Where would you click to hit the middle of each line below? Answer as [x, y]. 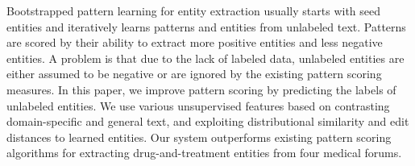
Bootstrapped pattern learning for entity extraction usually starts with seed [194, 10]
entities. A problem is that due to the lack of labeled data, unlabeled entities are [205, 58]
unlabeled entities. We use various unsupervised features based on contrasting [198, 105]
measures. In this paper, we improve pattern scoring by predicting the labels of [201, 89]
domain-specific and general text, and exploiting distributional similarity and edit [208, 121]
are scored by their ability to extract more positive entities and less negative [195, 42]
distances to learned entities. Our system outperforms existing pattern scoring [199, 137]
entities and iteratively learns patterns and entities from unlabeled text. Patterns [206, 26]
